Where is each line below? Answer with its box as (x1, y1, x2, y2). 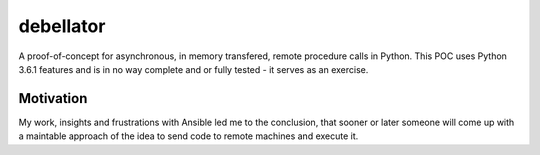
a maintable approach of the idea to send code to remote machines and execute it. (18, 130, 359, 142)
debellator (18, 15, 106, 37)
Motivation (18, 90, 88, 107)
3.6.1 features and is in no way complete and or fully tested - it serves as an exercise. (18, 63, 369, 75)
